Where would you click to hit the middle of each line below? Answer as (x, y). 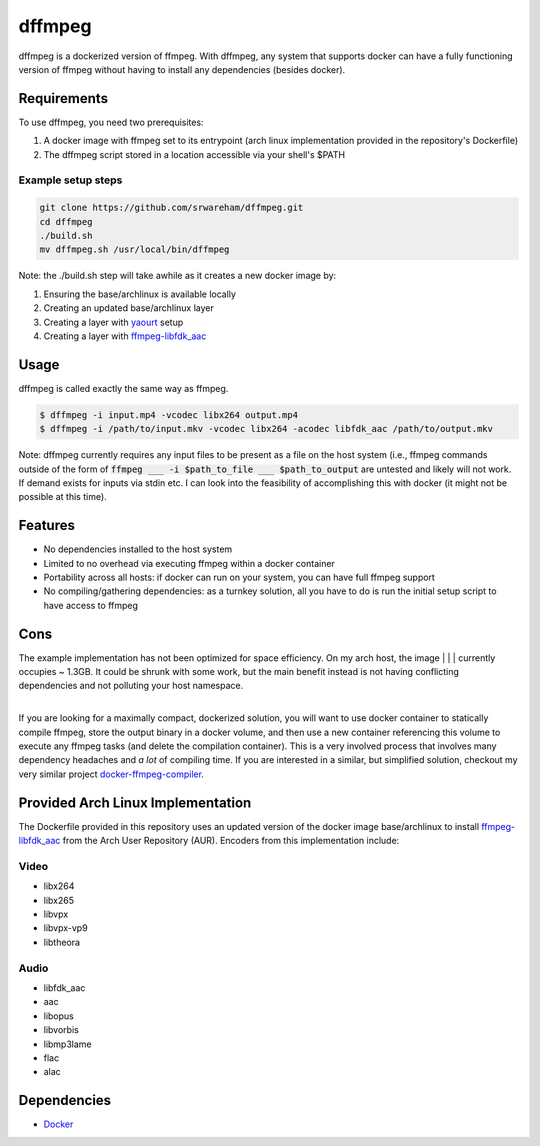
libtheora (61, 942)
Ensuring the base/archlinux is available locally (140, 294)
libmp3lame (67, 1044)
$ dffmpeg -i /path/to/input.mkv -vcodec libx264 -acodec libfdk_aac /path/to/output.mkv (266, 429)
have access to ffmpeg (91, 605)
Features (46, 525)
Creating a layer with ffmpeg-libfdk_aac (125, 336)
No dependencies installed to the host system (138, 549)
